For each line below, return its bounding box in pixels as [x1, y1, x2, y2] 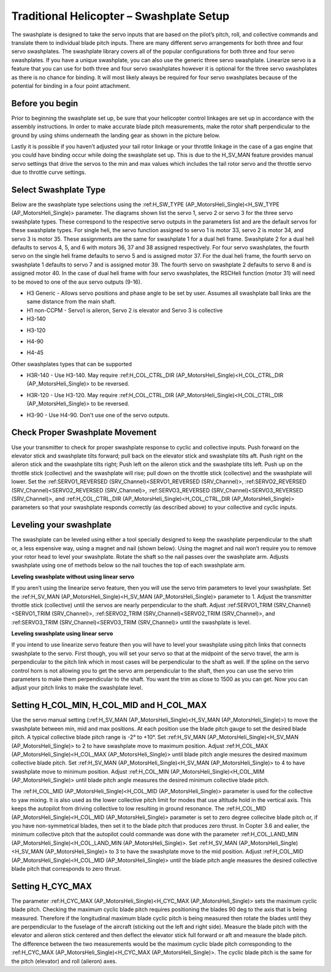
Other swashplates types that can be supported [11, 360, 132, 368]
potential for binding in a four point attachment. [11, 82, 131, 89]
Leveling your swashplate [11, 519, 112, 531]
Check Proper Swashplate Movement [11, 427, 157, 438]
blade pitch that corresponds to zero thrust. [11, 865, 122, 872]
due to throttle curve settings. [11, 169, 86, 176]
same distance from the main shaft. [26, 298, 116, 305]
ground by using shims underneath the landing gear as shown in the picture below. [11, 131, 221, 139]
